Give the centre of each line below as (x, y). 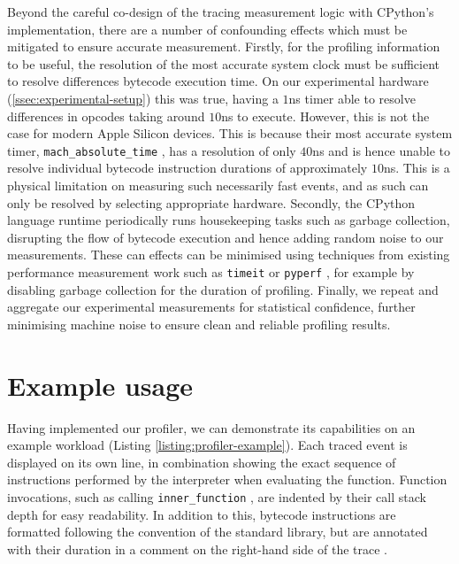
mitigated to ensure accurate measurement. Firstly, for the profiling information (224, 46)
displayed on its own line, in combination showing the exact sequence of (202, 462)
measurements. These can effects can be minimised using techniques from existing (229, 255)
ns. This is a (417, 168)
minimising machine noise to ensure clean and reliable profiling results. (199, 324)
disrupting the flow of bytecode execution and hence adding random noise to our (226, 237)
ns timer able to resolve (352, 98)
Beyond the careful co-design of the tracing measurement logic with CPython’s (221, 12)
